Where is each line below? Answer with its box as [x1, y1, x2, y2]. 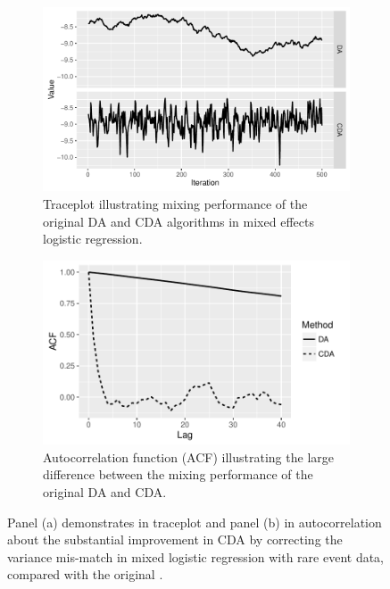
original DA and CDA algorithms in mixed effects [43, 212, 314, 230]
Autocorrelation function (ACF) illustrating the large [43, 447, 334, 466]
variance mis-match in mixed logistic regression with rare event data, [7, 547, 385, 566]
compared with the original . [7, 565, 163, 584]
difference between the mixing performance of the [43, 465, 313, 484]
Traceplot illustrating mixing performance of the [43, 194, 308, 212]
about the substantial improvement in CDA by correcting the [7, 530, 343, 549]
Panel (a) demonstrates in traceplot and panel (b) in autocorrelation [7, 512, 382, 531]
